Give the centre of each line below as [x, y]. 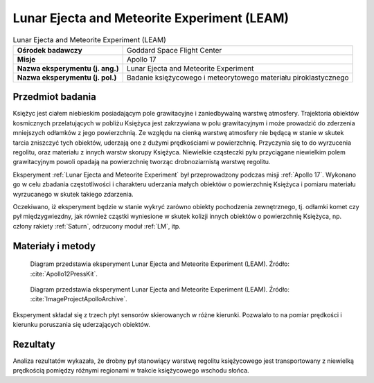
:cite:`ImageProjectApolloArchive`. [79, 299]
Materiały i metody [54, 246]
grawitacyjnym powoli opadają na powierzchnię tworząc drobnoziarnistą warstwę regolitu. [142, 162]
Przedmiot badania [54, 97]
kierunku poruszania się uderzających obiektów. [81, 325]
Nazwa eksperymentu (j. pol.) [67, 78]
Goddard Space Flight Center [174, 50]
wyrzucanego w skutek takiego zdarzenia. [73, 194]
